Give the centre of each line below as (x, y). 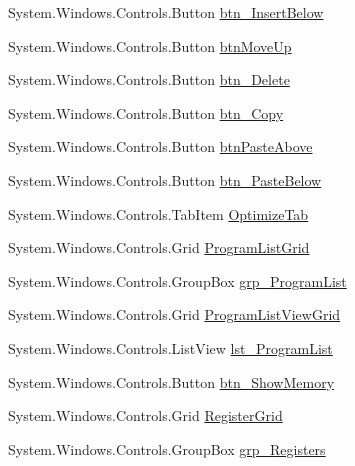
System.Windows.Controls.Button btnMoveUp (150, 45)
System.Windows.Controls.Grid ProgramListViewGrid (174, 314)
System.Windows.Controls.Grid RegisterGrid (145, 415)
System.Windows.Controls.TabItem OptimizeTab (158, 213)
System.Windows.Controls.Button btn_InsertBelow (166, 12)
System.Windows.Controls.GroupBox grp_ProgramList (177, 280)
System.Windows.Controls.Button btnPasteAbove (160, 146)
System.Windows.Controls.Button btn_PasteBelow (165, 179)
